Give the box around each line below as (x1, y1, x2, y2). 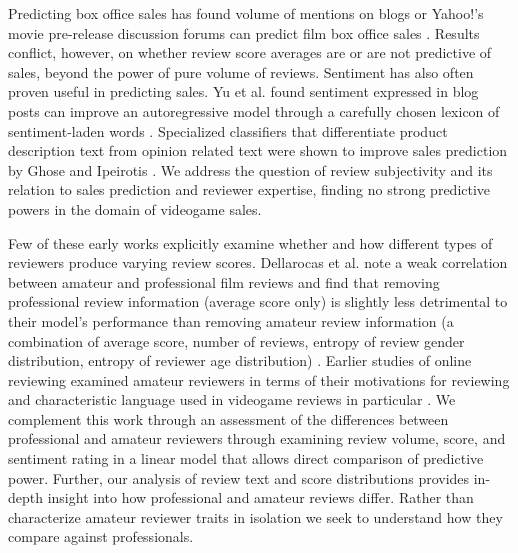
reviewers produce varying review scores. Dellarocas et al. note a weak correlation (8, 252, 508, 273)
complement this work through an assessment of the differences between (8, 408, 449, 429)
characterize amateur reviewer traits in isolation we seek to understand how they (8, 506, 503, 527)
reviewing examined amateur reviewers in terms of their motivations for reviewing (8, 369, 510, 390)
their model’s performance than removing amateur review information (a (8, 310, 454, 331)
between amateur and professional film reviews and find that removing (8, 271, 440, 292)
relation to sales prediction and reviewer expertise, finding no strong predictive (8, 179, 491, 200)
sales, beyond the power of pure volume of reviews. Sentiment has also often (8, 61, 474, 82)
